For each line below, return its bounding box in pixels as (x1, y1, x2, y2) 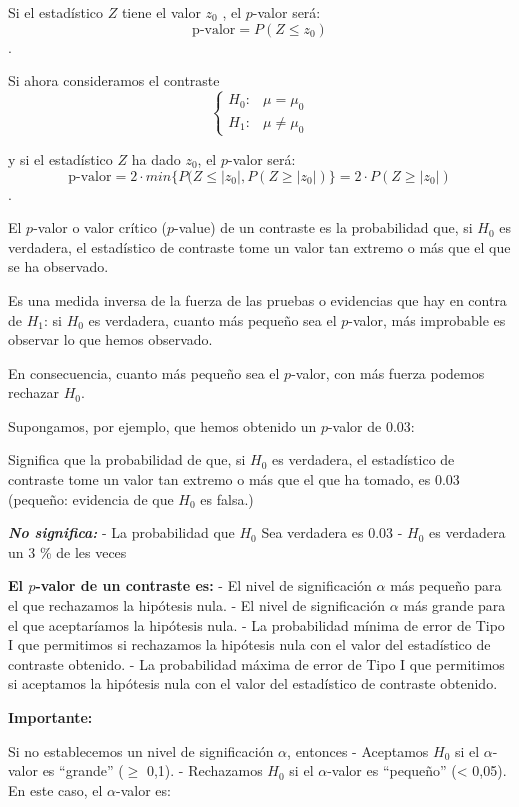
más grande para (403, 595, 506, 616)
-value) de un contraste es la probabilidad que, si (174, 217, 473, 238)
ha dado (131, 148, 181, 169)
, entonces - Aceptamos (287, 740, 429, 761)
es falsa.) (200, 488, 254, 509)
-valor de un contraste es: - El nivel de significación (35, 575, 372, 596)
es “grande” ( (42, 760, 124, 781)
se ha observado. (8, 256, 109, 277)
